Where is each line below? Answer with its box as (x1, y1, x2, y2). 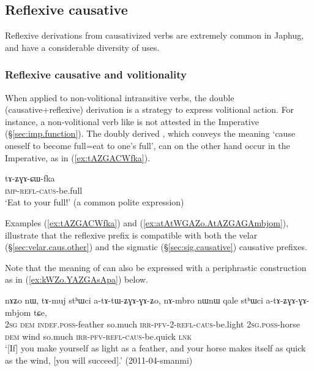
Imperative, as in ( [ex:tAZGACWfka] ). (5, 151, 151, 164)
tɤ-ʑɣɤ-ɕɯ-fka (5, 172, 55, 185)
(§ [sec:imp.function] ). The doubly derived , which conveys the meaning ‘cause (5, 127, 296, 140)
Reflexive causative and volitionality (5, 67, 187, 82)
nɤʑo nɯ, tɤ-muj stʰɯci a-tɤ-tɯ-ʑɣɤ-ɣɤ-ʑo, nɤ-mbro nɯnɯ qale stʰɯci (5, 293, 263, 306)
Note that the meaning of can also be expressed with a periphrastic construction (5, 261, 307, 273)
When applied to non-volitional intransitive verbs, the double (5, 91, 234, 104)
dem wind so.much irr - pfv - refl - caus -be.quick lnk (5, 329, 192, 342)
